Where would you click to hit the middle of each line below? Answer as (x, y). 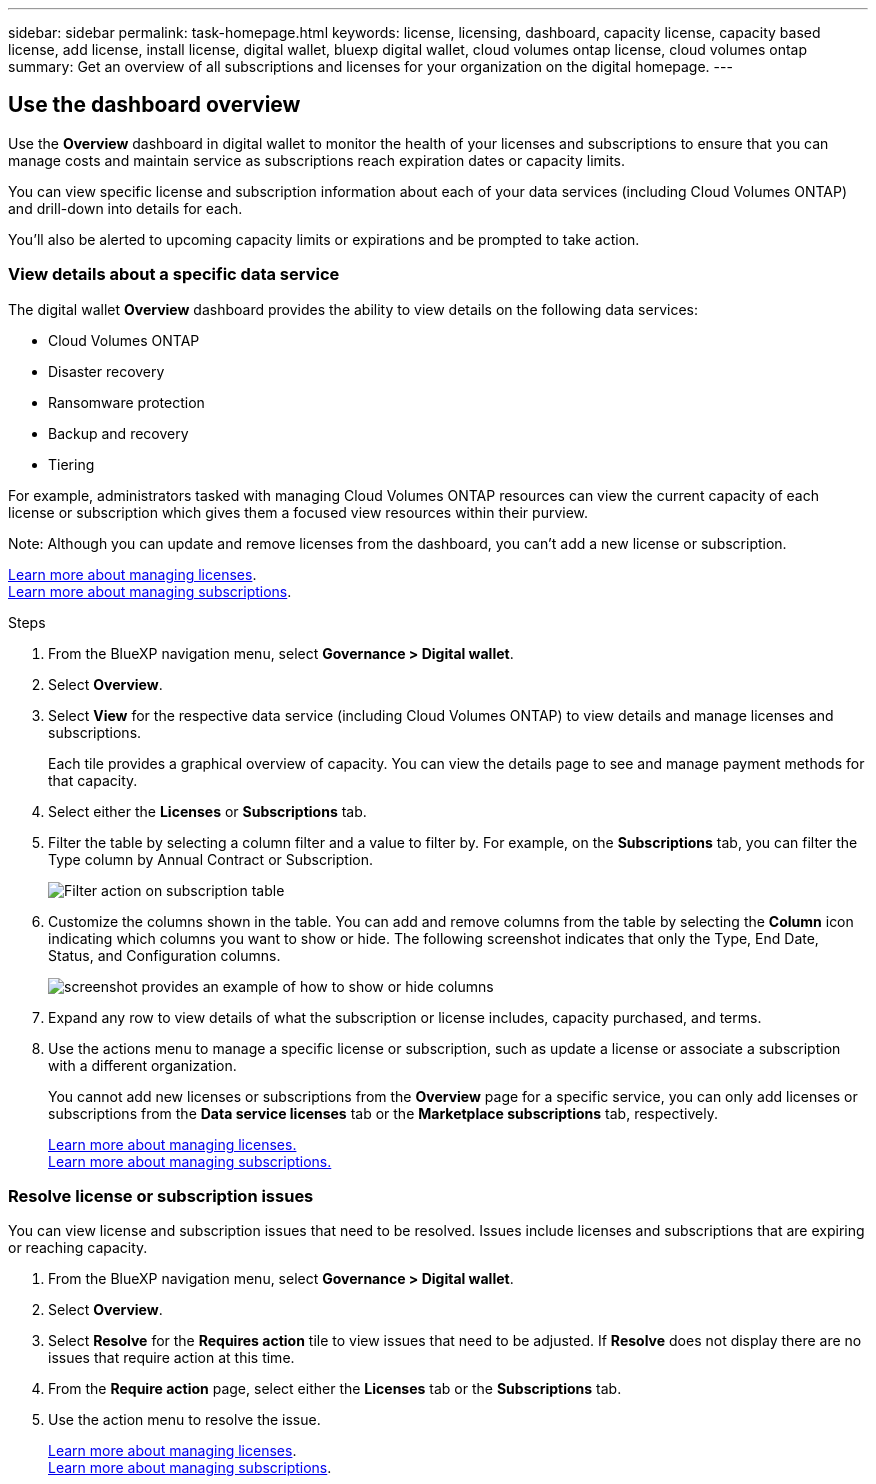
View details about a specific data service (174, 274)
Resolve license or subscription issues (161, 1195)
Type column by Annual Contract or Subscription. (210, 859)
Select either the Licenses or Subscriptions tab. (207, 811)
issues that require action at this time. (171, 1358)
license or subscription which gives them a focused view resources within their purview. (298, 512)
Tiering (71, 464)
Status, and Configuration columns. (164, 955)
